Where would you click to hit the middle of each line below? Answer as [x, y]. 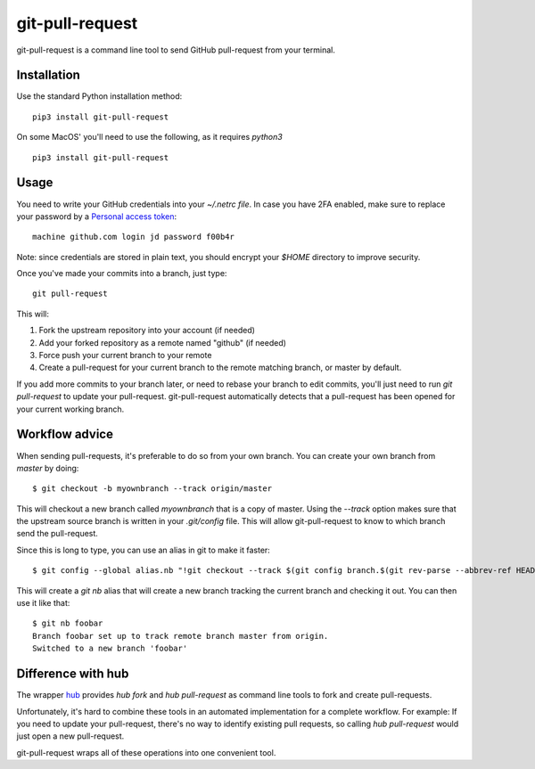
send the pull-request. [57, 534]
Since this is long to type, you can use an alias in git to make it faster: [144, 550]
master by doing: [48, 468]
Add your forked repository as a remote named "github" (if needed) [163, 342]
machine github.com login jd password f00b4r [134, 237]
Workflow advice [65, 434]
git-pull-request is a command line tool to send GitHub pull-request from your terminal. [176, 50]
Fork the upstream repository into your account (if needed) [147, 331]
